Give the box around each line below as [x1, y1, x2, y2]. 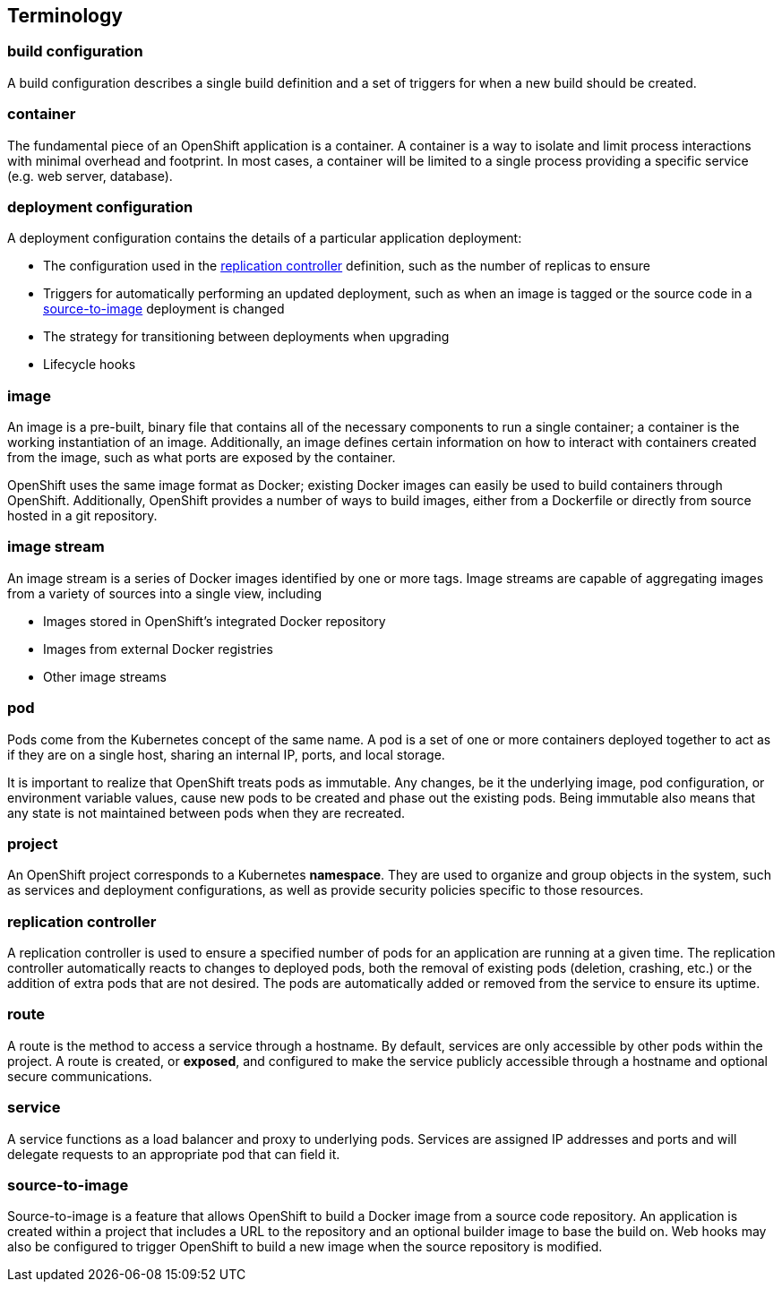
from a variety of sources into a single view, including [7, 585, 322, 601]
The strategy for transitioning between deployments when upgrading [43, 329, 450, 345]
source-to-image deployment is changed [43, 301, 285, 317]
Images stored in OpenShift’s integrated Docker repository [43, 613, 386, 629]
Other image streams [43, 668, 167, 684]
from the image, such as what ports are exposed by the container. [7, 450, 396, 466]
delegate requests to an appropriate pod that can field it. [7, 1146, 340, 1162]
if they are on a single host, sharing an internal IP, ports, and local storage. [7, 746, 445, 762]
